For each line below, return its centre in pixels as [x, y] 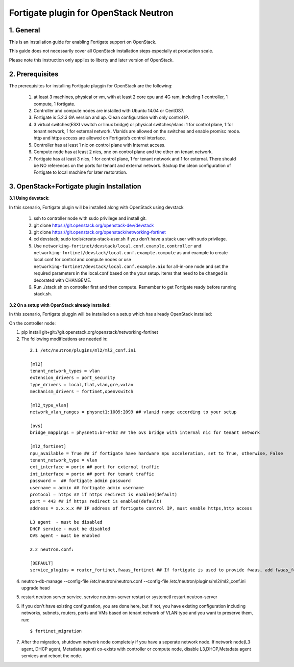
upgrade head [36, 588]
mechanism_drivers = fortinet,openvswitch [82, 392]
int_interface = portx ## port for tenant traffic [92, 474]
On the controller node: [33, 323]
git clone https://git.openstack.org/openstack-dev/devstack [94, 225]
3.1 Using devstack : [29, 198]
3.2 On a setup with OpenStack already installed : [60, 305]
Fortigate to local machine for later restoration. [80, 172]
